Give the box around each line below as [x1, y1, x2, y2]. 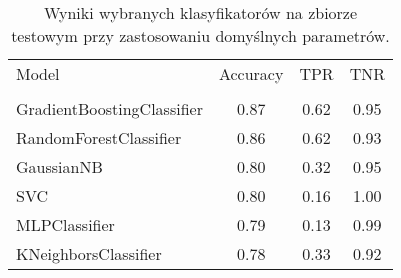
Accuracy [218, 62, 284, 85]
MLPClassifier [16, 213, 115, 236]
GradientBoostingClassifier [16, 97, 203, 120]
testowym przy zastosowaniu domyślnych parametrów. [11, 24, 390, 47]
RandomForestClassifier [16, 126, 182, 149]
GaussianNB [16, 155, 103, 178]
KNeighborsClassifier [16, 242, 162, 265]
